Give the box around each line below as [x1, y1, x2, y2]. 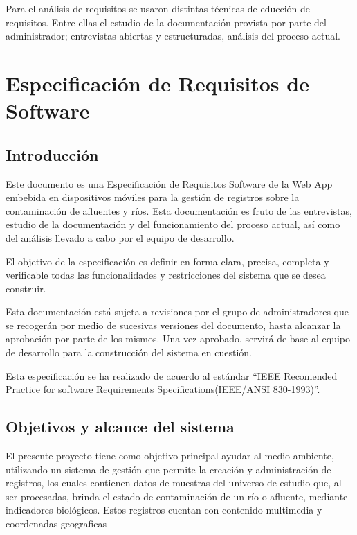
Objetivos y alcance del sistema [6, 416, 235, 437]
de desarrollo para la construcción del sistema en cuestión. [6, 345, 252, 360]
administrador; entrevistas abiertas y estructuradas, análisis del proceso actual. [6, 28, 340, 43]
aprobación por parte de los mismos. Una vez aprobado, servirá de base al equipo [6, 331, 351, 346]
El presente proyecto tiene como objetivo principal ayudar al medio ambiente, [6, 448, 334, 463]
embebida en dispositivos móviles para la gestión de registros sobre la [6, 190, 300, 204]
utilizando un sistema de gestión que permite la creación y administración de [6, 462, 331, 476]
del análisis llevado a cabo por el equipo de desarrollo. [6, 230, 235, 245]
